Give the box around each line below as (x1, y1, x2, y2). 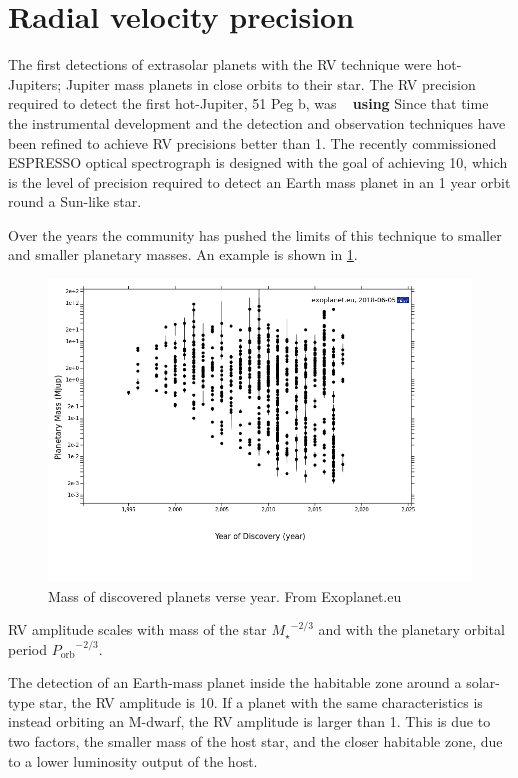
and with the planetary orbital (318, 619, 505, 640)
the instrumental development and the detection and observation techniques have (8, 112, 506, 133)
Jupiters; (8, 73, 62, 94)
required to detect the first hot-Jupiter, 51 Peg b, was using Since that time (8, 93, 489, 114)
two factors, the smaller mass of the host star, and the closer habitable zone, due (8, 731, 503, 752)
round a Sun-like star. (8, 191, 142, 212)
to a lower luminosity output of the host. (8, 750, 258, 771)
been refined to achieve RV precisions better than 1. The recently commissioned (8, 132, 497, 153)
